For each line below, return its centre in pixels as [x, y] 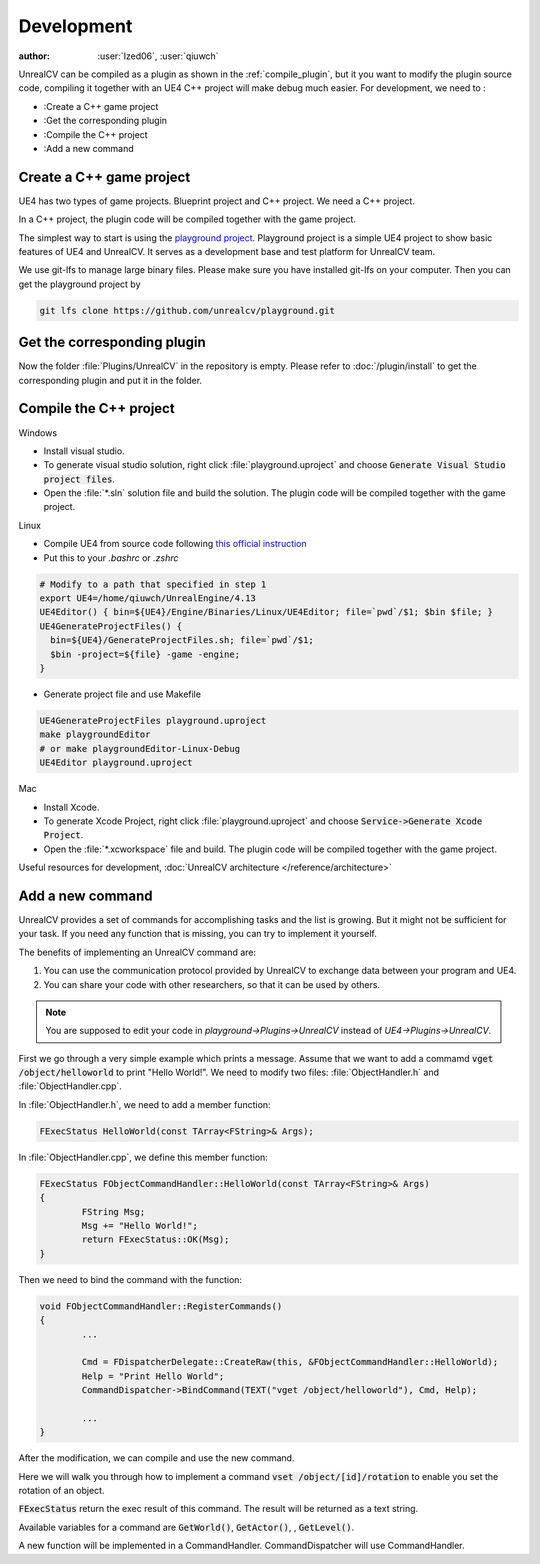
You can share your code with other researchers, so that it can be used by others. [211, 984]
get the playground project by [79, 284]
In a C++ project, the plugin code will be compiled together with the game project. [187, 219]
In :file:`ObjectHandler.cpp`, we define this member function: [143, 1157]
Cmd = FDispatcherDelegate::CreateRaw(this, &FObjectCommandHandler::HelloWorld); [290, 1362]
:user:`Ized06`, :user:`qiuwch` [158, 56]
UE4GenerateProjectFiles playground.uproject [153, 720]
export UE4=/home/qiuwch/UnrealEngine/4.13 [148, 598]
